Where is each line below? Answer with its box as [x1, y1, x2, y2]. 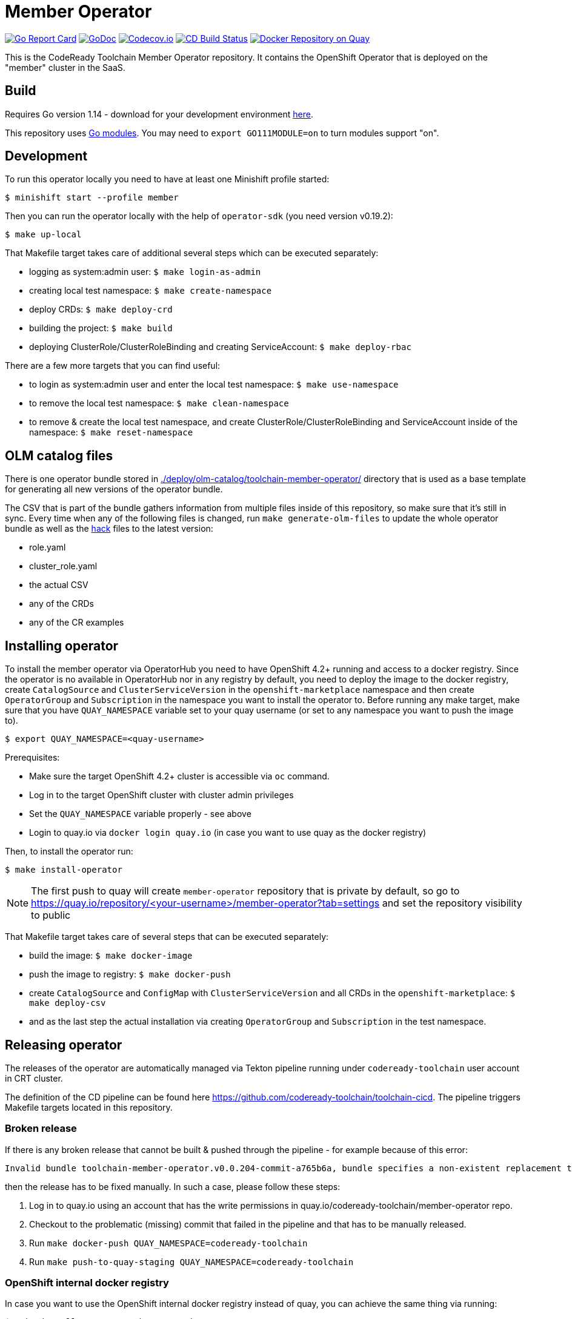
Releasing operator [5, 1037, 122, 1053]
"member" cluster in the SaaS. [5, 62, 125, 73]
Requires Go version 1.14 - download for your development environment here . [5, 108, 313, 119]
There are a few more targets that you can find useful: [5, 360, 221, 371]
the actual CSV [29, 580, 88, 590]
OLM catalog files [5, 448, 113, 463]
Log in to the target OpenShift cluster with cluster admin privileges [29, 790, 294, 801]
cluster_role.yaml [29, 561, 98, 572]
